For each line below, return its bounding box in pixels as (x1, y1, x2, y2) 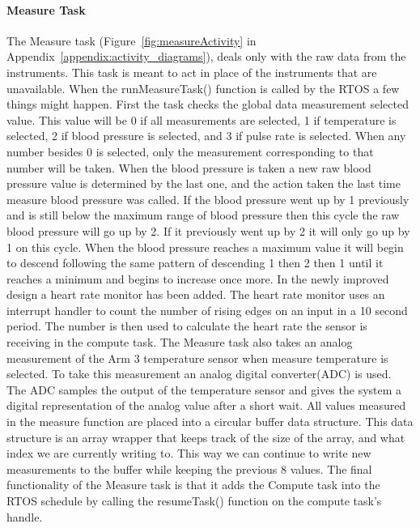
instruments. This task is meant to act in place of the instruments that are (6, 63, 377, 80)
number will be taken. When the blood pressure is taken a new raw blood (6, 159, 371, 176)
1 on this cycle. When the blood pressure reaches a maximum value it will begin (6, 238, 404, 255)
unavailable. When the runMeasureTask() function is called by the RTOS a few (6, 79, 400, 96)
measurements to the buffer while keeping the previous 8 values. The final (6, 460, 372, 477)
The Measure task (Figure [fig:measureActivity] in (6, 32, 257, 49)
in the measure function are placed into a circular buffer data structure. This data (6, 413, 414, 430)
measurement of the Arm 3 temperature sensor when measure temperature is (6, 349, 388, 366)
